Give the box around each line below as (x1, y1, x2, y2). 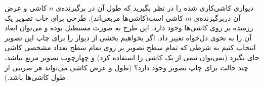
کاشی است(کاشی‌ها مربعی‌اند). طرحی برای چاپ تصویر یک (5, 12, 183, 23)
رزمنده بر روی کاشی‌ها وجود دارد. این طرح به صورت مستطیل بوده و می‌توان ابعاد (5, 22, 253, 33)
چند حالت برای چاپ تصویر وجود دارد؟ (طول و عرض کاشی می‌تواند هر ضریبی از (5, 62, 248, 72)
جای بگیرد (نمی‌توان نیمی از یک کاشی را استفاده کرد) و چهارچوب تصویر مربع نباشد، (5, 52, 259, 62)
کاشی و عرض (5, 3, 47, 13)
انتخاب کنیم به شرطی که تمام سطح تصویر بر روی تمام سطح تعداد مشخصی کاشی (5, 42, 256, 53)
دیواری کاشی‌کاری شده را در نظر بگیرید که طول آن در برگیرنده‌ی (56, 3, 254, 13)
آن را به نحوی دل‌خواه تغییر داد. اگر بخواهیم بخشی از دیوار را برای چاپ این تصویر (5, 32, 252, 42)
